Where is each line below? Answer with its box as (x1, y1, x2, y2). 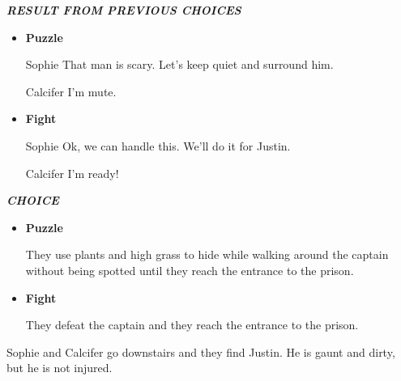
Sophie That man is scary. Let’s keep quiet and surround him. (25, 56, 334, 73)
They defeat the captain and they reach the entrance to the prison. (25, 316, 359, 333)
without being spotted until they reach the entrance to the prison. (25, 261, 354, 278)
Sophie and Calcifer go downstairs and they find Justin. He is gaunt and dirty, (6, 343, 395, 360)
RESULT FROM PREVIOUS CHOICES (6, 2, 241, 18)
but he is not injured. (6, 359, 113, 376)
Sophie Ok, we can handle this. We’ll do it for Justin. (25, 137, 291, 154)
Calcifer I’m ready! (25, 164, 119, 181)
